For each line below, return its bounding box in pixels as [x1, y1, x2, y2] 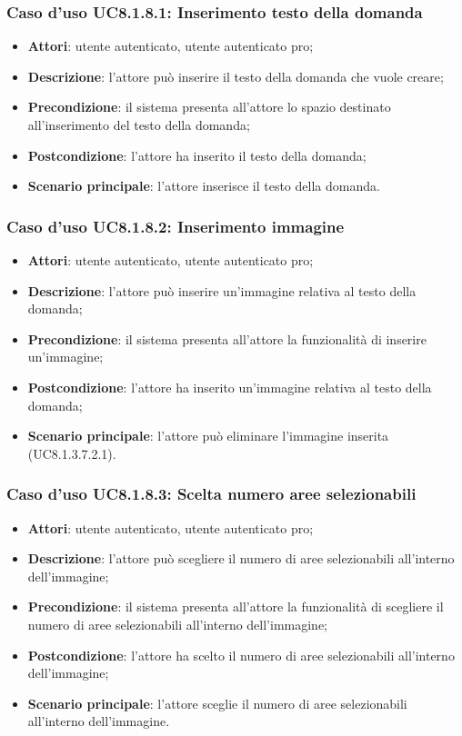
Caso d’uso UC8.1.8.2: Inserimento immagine [6, 214, 345, 237]
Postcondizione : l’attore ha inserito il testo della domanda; [27, 145, 367, 164]
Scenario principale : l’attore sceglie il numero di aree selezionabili [27, 693, 407, 712]
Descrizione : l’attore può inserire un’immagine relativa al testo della [27, 281, 417, 300]
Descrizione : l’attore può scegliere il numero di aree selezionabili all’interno [27, 549, 455, 568]
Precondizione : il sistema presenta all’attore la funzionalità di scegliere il [27, 597, 444, 616]
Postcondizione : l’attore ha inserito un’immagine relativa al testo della [27, 377, 432, 396]
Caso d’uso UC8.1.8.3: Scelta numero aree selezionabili [6, 482, 417, 505]
